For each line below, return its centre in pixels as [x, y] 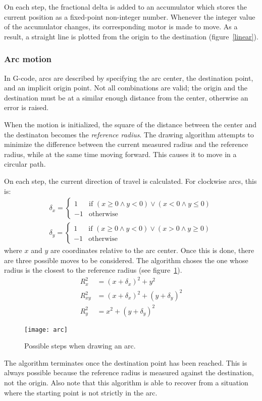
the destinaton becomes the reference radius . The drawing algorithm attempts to [129, 134]
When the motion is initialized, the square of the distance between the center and [130, 124]
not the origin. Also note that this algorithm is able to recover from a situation [126, 382]
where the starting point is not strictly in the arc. [81, 392]
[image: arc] [46, 330]
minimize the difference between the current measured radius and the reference [126, 144]
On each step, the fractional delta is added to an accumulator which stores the [126, 7]
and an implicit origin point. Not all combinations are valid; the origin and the [126, 88]
